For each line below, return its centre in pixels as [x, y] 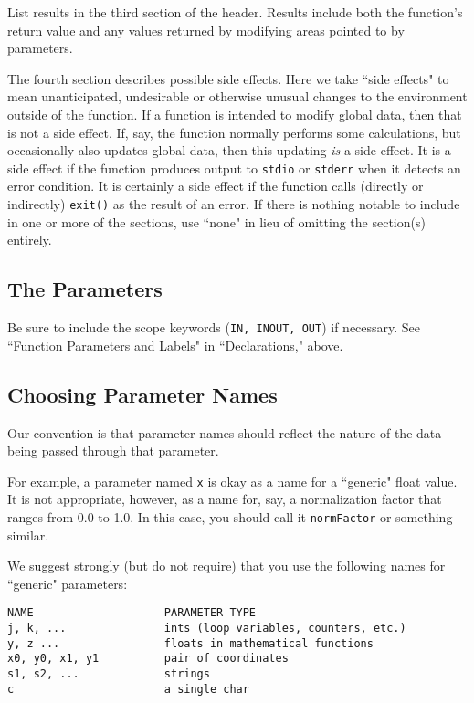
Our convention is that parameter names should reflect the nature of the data [225, 432]
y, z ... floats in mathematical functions [190, 643]
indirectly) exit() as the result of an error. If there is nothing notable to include [234, 204]
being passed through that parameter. [113, 451]
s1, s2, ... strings [109, 674]
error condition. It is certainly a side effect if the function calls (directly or [216, 186]
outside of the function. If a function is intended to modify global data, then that [235, 114]
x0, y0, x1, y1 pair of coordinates [148, 659]
